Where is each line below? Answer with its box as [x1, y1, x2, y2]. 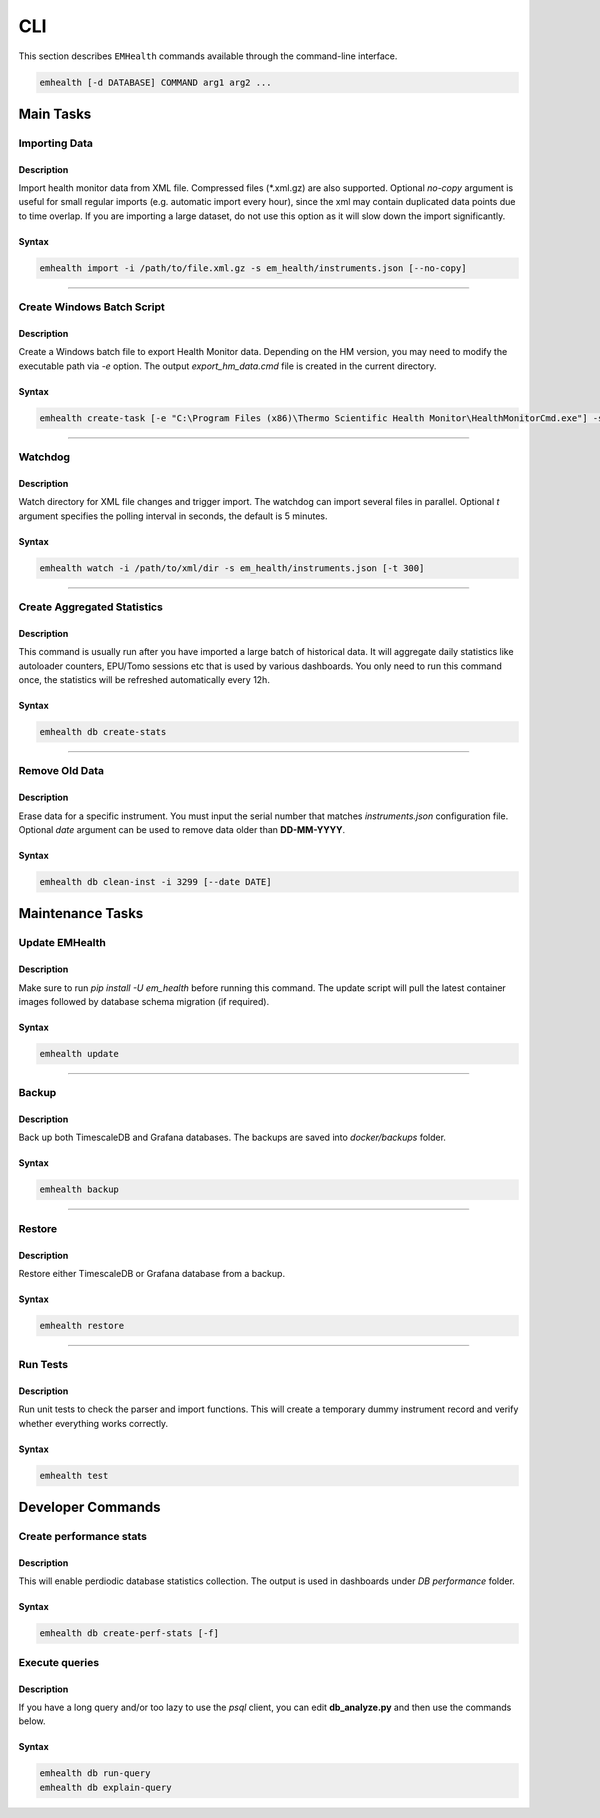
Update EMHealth [18, 936, 107, 950]
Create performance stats [18, 1530, 147, 1544]
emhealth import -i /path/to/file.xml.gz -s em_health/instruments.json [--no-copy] [39, 262, 467, 274]
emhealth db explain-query [39, 1781, 172, 1793]
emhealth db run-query [39, 1768, 151, 1779]
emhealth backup [39, 1184, 120, 1195]
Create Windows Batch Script [18, 300, 165, 314]
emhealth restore [39, 1320, 125, 1331]
